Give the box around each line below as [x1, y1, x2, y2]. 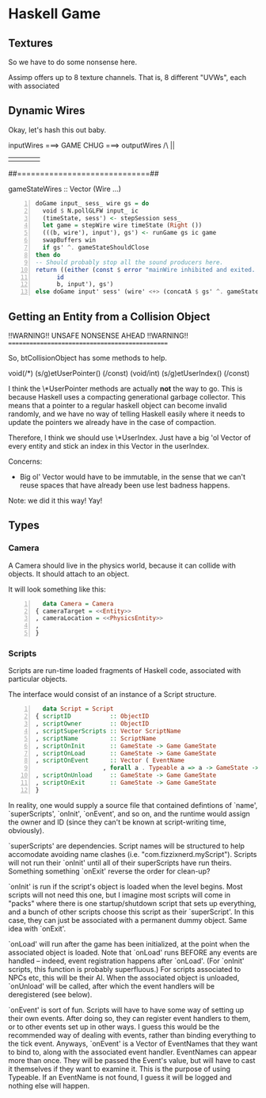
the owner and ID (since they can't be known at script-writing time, [8, 817, 227, 827]
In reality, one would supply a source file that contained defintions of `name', [8, 800, 258, 809]
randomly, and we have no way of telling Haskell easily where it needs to [8, 409, 245, 419]
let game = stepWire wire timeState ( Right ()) [42, 221, 203, 230]
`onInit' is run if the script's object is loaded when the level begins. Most [8, 882, 243, 891]
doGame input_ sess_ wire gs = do [35, 199, 150, 207]
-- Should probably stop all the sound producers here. [35, 258, 224, 266]
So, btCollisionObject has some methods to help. [8, 354, 168, 362]
